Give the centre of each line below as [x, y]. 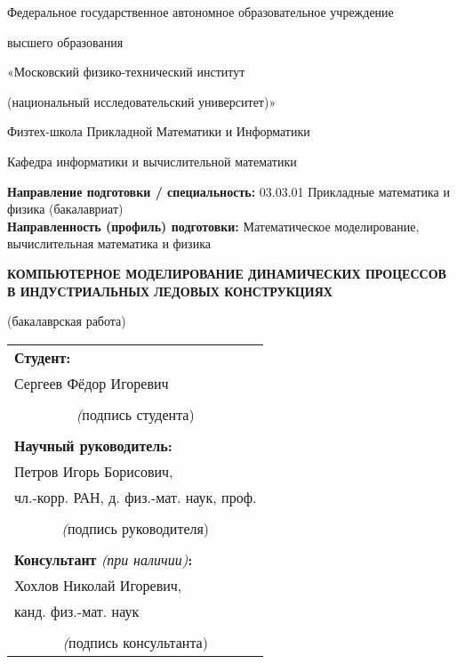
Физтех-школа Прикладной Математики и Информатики [159, 131]
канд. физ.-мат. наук [77, 611]
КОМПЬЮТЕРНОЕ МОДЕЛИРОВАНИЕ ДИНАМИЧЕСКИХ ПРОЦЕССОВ [227, 273]
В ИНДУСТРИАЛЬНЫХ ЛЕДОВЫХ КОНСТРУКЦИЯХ [170, 291]
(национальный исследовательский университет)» [142, 101]
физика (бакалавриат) [65, 209]
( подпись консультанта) [135, 642]
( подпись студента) [135, 414]
